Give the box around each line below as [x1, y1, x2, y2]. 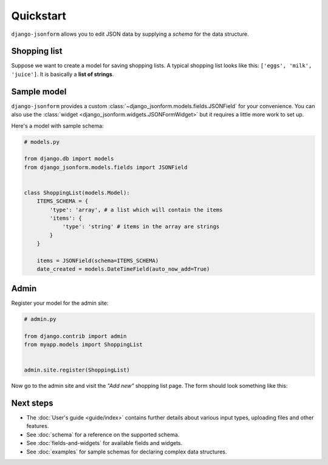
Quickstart [11, 9, 67, 22]
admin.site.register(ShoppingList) [24, 367, 130, 373]
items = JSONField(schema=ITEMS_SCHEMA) [36, 257, 159, 264]
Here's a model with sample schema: [11, 122, 104, 129]
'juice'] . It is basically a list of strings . [11, 70, 114, 78]
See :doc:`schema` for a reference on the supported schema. [26, 431, 180, 438]
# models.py [24, 138, 60, 145]
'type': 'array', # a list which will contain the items [49, 206, 223, 213]
